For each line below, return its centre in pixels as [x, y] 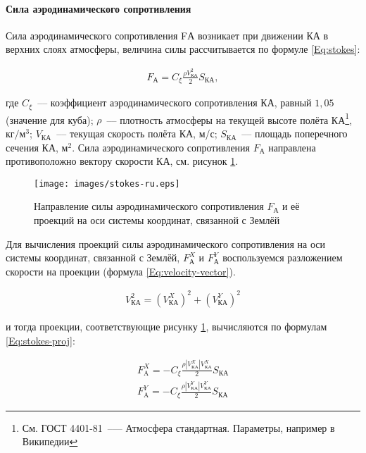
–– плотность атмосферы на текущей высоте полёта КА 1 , [229, 118]
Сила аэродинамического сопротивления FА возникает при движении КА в [167, 35]
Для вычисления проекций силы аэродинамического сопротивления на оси [165, 243]
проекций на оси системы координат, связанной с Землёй [157, 220]
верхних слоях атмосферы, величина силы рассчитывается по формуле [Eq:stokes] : [183, 49]
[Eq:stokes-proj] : [40, 340]
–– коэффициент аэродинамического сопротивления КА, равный [175, 103]
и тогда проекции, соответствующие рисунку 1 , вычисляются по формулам [166, 326]
